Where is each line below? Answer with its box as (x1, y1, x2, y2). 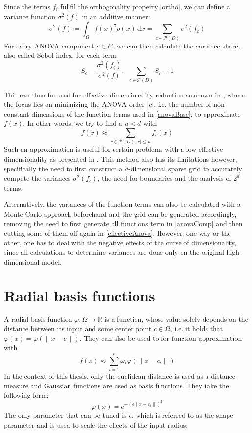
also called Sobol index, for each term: (4, 50, 118, 60)
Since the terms (4, 1, 50, 11)
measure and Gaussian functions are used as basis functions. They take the (4, 380, 229, 390)
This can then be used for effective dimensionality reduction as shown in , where (4, 89, 245, 99)
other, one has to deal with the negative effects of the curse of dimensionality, (4, 237, 236, 247)
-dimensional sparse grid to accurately (128, 163, 242, 173)
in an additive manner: (82, 11, 150, 21)
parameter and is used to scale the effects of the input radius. (4, 419, 188, 430)
